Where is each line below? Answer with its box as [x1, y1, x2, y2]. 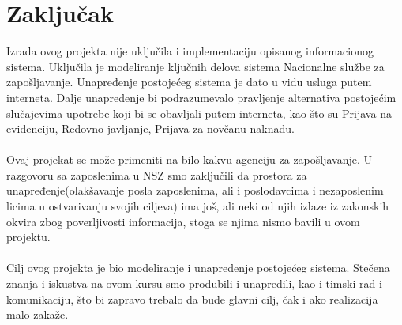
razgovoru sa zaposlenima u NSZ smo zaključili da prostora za [6, 166, 307, 183]
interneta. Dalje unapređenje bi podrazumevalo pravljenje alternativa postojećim [6, 89, 396, 105]
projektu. [6, 229, 51, 245]
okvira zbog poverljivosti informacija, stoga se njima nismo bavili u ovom [6, 213, 360, 229]
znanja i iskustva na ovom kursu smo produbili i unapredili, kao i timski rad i [6, 275, 382, 292]
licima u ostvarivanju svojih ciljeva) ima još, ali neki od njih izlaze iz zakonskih [6, 198, 389, 214]
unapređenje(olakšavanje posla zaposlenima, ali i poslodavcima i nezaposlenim [6, 182, 384, 198]
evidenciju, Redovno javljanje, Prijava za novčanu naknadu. [6, 120, 295, 137]
